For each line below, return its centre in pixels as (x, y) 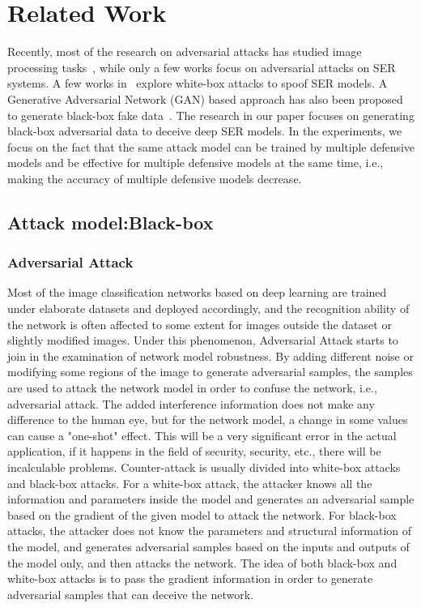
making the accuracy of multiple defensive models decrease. (155, 178)
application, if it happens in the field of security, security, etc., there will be (194, 451)
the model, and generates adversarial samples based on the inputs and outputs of (208, 546)
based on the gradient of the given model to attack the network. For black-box (202, 514)
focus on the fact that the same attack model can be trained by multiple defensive (211, 146)
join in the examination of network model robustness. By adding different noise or (210, 355)
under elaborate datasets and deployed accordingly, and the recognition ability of (208, 308)
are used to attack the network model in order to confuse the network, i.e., (192, 388)
